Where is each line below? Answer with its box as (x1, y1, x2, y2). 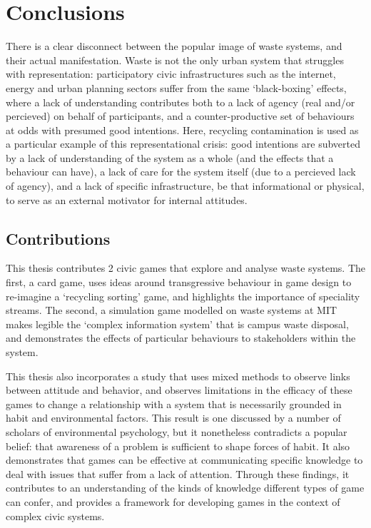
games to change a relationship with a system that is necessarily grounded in (6, 396, 342, 411)
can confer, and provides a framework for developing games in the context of (6, 494, 340, 509)
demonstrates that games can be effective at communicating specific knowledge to (6, 452, 363, 467)
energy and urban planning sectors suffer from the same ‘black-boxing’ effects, (6, 80, 347, 95)
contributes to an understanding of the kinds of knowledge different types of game (6, 480, 365, 495)
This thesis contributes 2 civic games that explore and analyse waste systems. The (6, 260, 365, 275)
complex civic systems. (6, 508, 105, 523)
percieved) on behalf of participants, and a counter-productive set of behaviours (6, 108, 355, 123)
